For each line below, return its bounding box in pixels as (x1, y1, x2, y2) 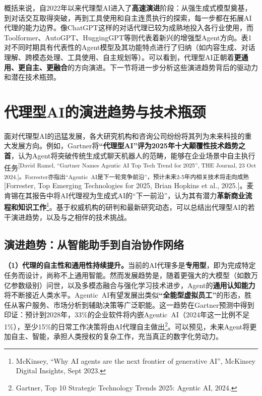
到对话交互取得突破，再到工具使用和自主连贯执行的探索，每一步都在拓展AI (4, 12, 252, 23)
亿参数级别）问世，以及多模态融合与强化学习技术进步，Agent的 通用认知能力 (4, 279, 255, 290)
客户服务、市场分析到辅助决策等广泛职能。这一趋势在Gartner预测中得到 (18, 299, 254, 310)
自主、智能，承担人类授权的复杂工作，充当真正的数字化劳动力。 (11, 331, 223, 342)
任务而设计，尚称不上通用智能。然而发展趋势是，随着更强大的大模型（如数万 (4, 270, 258, 280)
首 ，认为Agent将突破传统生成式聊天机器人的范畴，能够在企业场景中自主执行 (4, 150, 255, 161)
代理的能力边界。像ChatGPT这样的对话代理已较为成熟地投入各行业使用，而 (4, 22, 253, 33)
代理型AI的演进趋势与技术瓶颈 (4, 101, 206, 122)
